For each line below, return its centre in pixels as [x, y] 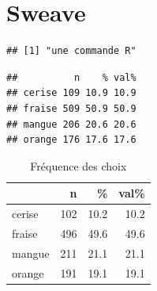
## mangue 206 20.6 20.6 [71, 124]
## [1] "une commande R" [71, 51]
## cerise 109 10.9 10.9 [71, 93]
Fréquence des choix [78, 165]
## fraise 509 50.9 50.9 [71, 108]
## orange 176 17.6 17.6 [71, 140]
